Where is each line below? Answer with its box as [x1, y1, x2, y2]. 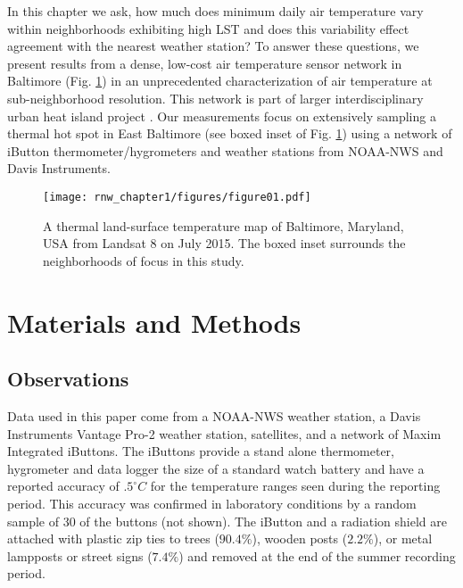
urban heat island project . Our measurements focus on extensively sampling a [7, 106, 436, 125]
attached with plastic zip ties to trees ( [7, 529, 219, 548]
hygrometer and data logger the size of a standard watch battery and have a [7, 459, 425, 477]
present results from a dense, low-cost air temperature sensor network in [7, 54, 402, 72]
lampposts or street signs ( [7, 546, 153, 565]
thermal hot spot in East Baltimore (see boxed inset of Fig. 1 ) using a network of [7, 124, 452, 143]
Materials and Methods [7, 303, 302, 340]
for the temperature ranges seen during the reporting [150, 476, 441, 495]
